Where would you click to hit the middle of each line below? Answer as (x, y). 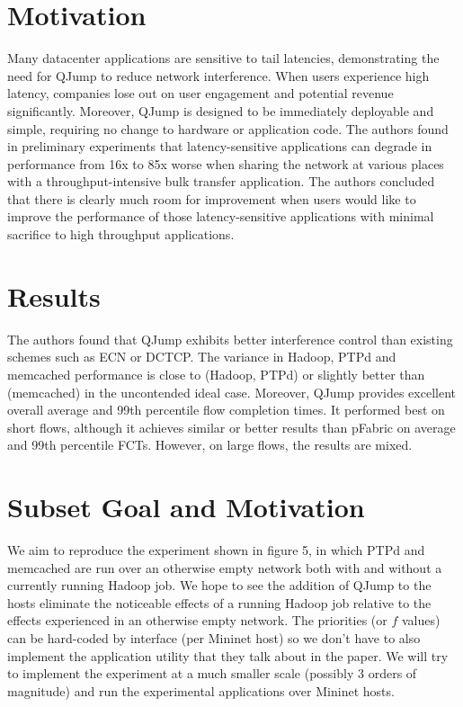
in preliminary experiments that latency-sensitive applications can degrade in (220, 146)
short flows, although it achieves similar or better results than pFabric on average (231, 427)
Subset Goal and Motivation (186, 507)
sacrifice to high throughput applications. (121, 234)
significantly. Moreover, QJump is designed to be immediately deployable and (221, 110)
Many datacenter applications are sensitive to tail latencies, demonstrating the (223, 58)
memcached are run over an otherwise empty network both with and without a (225, 567)
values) (421, 620)
